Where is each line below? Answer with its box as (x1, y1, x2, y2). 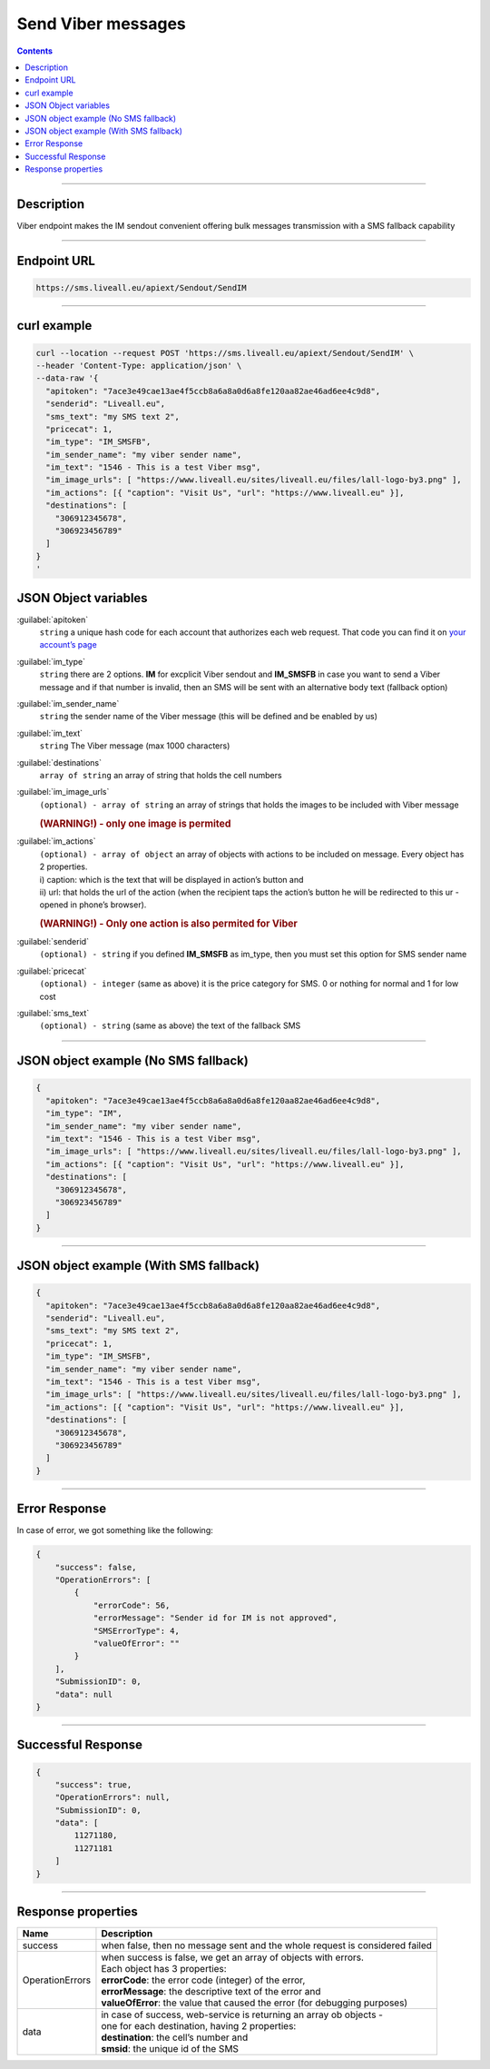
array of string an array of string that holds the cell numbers (39, 770, 282, 780)
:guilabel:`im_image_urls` (16, 787, 110, 797)
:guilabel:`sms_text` (16, 1008, 90, 1018)
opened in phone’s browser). (39, 899, 147, 910)
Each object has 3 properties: (101, 1963, 227, 1975)
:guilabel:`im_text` (16, 728, 83, 738)
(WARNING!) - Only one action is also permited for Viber (39, 917, 299, 930)
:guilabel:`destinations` (16, 757, 102, 767)
